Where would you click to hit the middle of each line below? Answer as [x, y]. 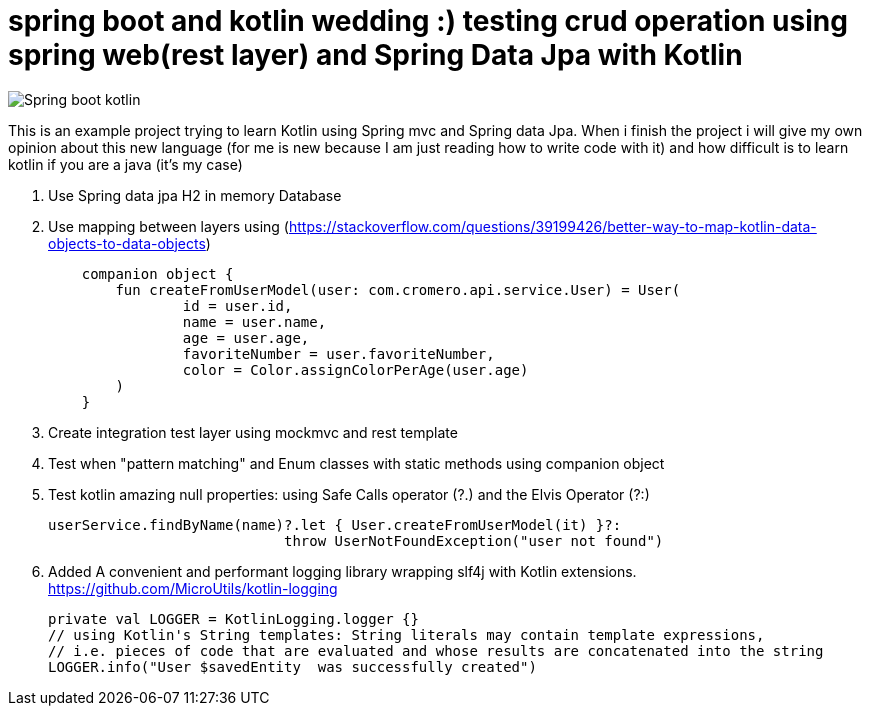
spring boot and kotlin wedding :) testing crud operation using [428, 21]
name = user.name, [254, 321]
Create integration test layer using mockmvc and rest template [253, 432]
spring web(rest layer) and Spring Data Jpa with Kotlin [375, 55]
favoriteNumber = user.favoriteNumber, [338, 353]
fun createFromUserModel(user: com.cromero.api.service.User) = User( [398, 289]
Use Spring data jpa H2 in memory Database [195, 195]
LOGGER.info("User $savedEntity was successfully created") [292, 666]
